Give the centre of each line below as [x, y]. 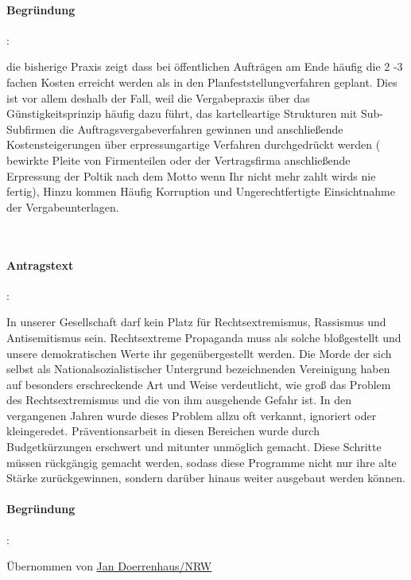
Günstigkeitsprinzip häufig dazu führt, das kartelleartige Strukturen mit [182, 113]
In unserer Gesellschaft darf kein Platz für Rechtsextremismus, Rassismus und [196, 322]
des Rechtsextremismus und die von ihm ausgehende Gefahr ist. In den [179, 400]
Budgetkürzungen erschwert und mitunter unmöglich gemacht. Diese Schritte [194, 447]
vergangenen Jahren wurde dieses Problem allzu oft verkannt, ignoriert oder [192, 415]
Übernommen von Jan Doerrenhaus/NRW [109, 566]
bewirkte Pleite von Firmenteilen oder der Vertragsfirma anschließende [178, 160]
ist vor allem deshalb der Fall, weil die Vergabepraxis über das [158, 97]
